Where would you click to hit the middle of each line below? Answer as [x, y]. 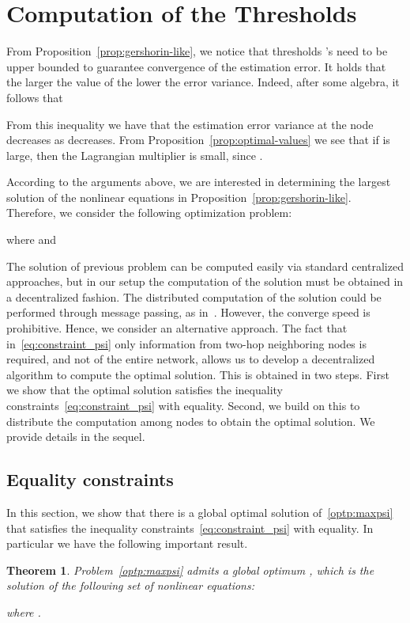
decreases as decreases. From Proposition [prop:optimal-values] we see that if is [198, 140]
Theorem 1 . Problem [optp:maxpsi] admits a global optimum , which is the [190, 570]
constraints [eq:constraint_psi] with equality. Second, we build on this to [183, 405]
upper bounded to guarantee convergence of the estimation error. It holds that [196, 66]
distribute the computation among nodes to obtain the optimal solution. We [191, 421]
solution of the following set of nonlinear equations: [131, 585]
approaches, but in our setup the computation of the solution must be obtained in [205, 281]
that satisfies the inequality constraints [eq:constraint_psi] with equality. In [190, 528]
